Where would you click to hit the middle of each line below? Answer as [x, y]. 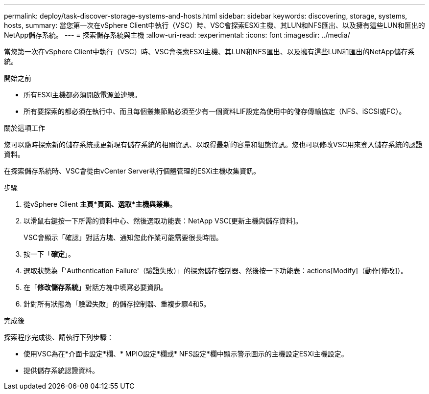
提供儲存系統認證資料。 [61, 370]
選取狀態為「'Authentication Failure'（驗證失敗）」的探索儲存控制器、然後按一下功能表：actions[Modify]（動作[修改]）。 [216, 271]
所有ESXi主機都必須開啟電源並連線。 [83, 95]
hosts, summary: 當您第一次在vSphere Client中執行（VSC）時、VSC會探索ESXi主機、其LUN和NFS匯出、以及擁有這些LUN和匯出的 [214, 25]
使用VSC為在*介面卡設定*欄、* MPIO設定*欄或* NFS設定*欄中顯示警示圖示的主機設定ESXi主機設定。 [186, 354]
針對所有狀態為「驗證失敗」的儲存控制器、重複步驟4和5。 [117, 304]
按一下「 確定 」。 [49, 254]
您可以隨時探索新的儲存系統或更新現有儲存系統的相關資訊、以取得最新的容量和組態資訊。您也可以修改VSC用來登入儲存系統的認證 [213, 144]
